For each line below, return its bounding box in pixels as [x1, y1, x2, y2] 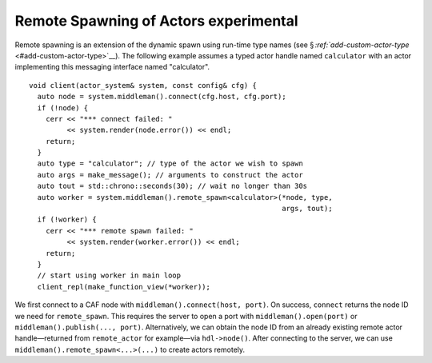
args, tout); [281, 204, 333, 213]
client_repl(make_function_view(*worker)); [37, 282, 211, 291]
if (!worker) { [37, 215, 97, 224]
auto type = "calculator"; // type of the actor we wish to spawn [37, 159, 303, 168]
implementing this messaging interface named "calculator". [14, 62, 210, 72]
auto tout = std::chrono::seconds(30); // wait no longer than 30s [37, 181, 308, 191]
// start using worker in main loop [37, 271, 182, 280]
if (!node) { [37, 103, 89, 112]
